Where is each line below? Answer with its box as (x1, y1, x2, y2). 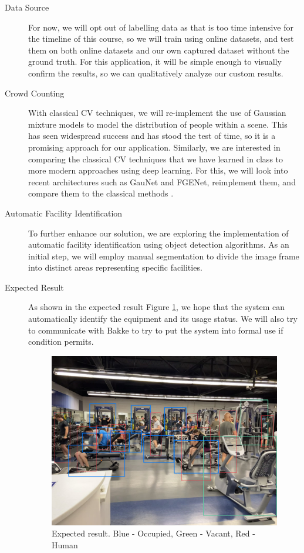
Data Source (5, 1, 49, 13)
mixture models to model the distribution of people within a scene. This (28, 118, 288, 130)
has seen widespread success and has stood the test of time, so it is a (28, 129, 276, 142)
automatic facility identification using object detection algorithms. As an (28, 238, 289, 251)
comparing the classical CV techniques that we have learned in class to (28, 152, 283, 165)
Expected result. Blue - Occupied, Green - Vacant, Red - (52, 527, 255, 539)
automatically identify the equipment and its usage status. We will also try (28, 312, 298, 325)
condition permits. (28, 335, 94, 348)
